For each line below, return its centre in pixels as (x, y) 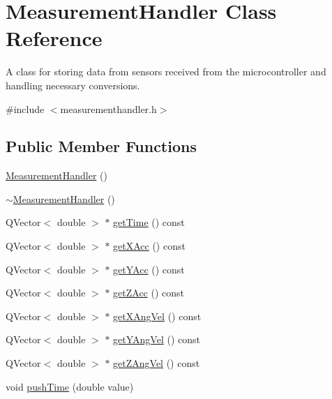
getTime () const (149, 222)
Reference (54, 38)
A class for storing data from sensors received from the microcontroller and (166, 71)
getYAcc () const (149, 269)
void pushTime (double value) (70, 386)
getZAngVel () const (157, 363)
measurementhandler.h (108, 108)
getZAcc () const (149, 293)
